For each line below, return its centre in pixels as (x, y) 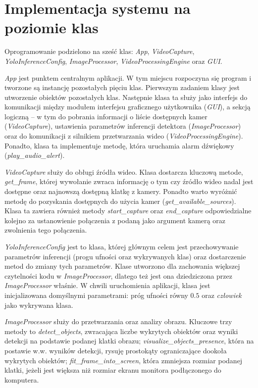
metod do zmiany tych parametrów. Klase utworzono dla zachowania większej (122, 266)
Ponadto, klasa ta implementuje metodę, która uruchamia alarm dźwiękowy (119, 145)
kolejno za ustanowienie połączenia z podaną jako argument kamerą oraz (115, 220)
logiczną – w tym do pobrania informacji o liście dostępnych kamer (106, 116)
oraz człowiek (222, 295)
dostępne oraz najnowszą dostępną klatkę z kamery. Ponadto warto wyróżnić (121, 191)
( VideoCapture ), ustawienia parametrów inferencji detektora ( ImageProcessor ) (123, 126)
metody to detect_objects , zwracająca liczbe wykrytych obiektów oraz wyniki (121, 331)
